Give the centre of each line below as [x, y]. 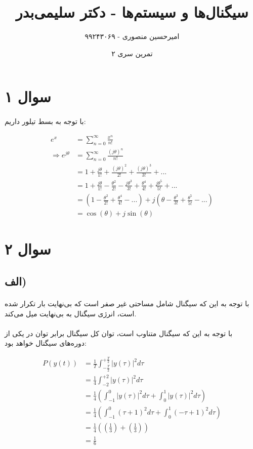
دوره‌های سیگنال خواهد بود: [46, 343]
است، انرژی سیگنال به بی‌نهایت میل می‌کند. [71, 313]
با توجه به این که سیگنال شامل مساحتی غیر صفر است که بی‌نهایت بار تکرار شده [127, 303]
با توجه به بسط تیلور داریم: [45, 121]
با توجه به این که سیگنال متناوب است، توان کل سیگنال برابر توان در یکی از [119, 333]
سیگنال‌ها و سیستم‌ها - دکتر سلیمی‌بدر [132, 12]
